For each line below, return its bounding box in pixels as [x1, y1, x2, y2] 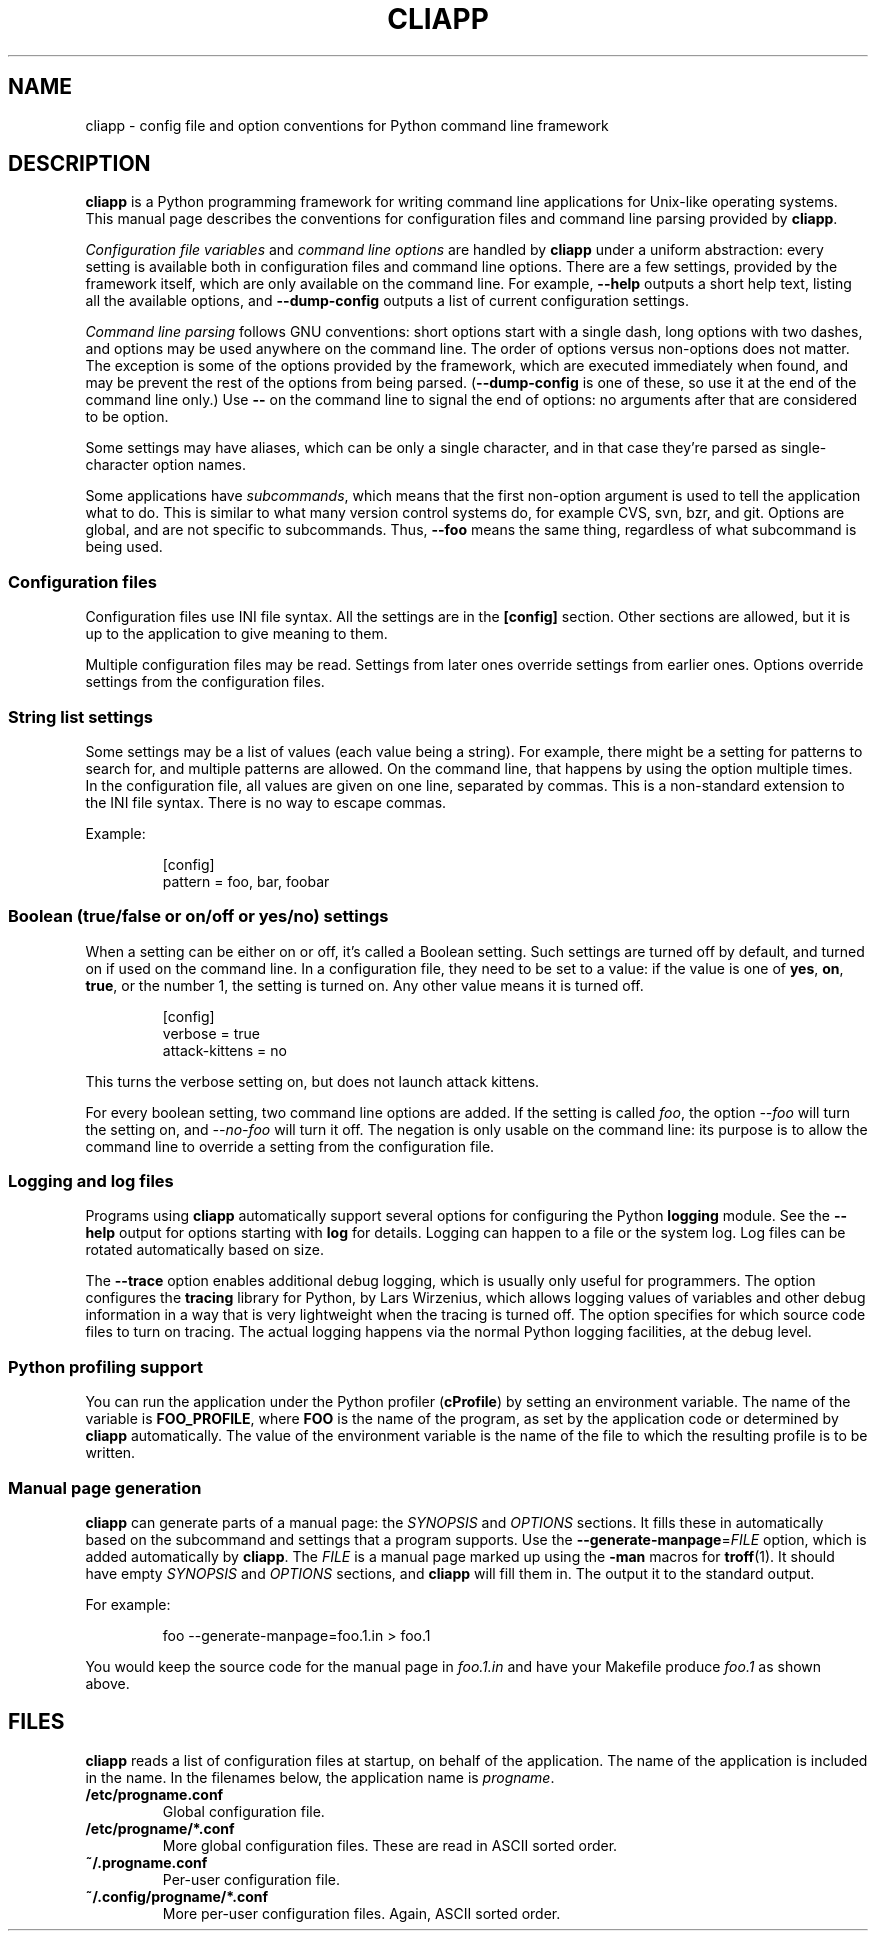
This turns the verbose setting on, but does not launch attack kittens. [85, 1072, 540, 1090]
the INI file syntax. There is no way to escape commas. [85, 793, 447, 811]
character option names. [85, 456, 246, 474]
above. [85, 1674, 130, 1692]
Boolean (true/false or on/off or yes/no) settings [8, 906, 389, 927]
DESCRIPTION [8, 151, 151, 177]
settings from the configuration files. [85, 673, 325, 691]
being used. [85, 538, 163, 556]
